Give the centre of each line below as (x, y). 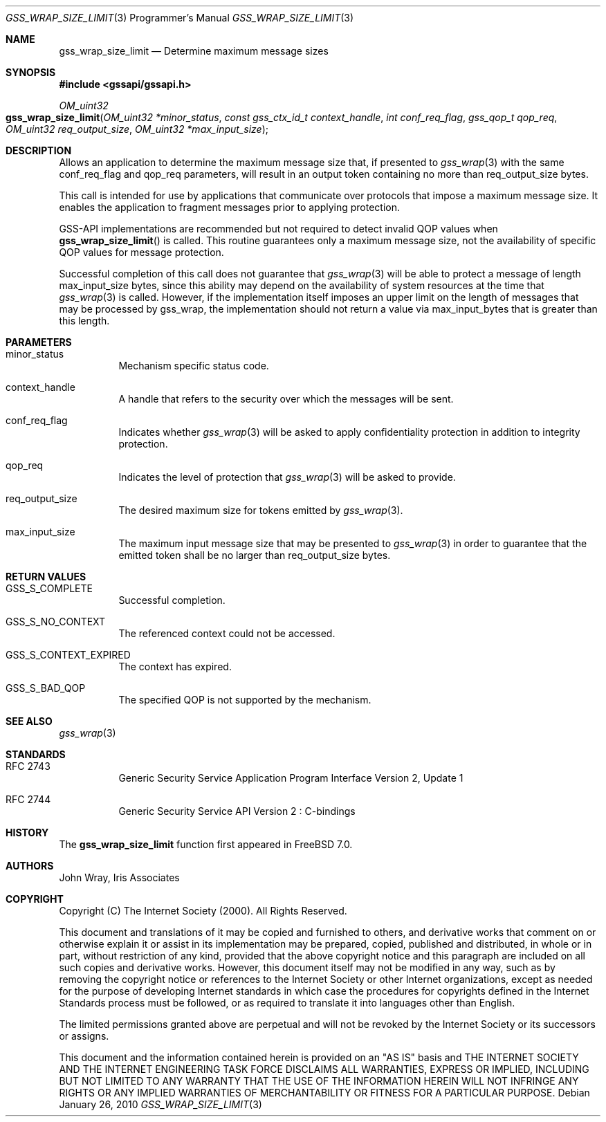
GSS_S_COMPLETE (49, 588)
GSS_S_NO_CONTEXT (56, 622)
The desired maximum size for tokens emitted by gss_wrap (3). (261, 510)
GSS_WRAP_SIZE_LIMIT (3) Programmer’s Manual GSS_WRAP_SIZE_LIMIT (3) (180, 18)
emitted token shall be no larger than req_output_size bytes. (255, 555)
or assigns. (84, 1036)
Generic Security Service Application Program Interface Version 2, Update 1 (291, 778)
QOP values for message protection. (141, 252)
